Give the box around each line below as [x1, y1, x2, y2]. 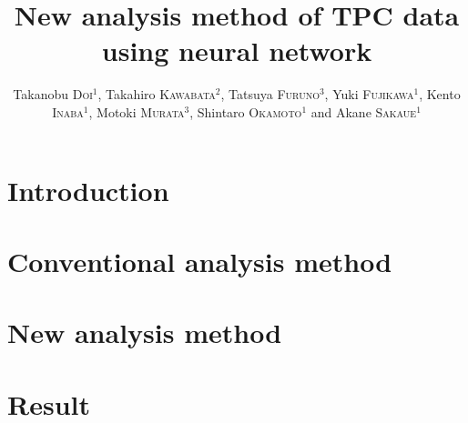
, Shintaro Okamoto [189, 102, 302, 121]
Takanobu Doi [13, 85, 93, 104]
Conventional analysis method [7, 242, 392, 279]
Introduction [7, 171, 169, 208]
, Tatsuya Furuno [220, 85, 320, 104]
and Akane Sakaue [310, 102, 417, 121]
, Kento [419, 85, 461, 104]
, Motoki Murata [88, 102, 185, 121]
